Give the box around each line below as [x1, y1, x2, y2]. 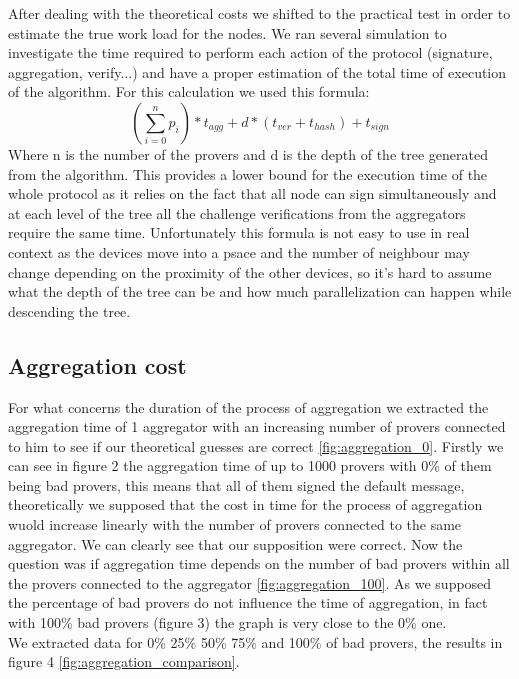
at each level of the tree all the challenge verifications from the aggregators [8, 202, 466, 223]
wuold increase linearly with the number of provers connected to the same [8, 514, 462, 535]
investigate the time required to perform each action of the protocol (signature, [8, 42, 493, 63]
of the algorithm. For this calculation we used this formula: [8, 81, 370, 102]
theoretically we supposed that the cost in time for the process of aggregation [8, 494, 483, 515]
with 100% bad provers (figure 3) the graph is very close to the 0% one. [8, 612, 447, 633]
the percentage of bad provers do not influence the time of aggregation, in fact [8, 592, 488, 613]
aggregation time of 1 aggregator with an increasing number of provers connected [8, 416, 506, 437]
